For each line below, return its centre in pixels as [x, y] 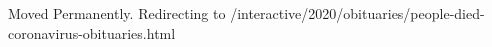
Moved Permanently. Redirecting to [117, 13]
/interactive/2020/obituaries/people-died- [357, 13]
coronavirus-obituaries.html [92, 32]
